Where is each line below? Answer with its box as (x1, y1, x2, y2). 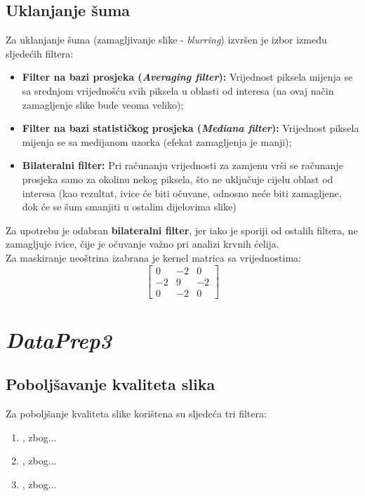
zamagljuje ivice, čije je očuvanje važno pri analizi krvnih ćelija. (6, 236, 279, 251)
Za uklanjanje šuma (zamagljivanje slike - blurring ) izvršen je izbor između (6, 32, 327, 47)
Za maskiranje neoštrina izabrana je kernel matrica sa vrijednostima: (6, 250, 301, 264)
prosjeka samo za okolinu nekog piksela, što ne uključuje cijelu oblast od (22, 171, 333, 186)
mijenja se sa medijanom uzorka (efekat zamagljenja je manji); (22, 134, 292, 149)
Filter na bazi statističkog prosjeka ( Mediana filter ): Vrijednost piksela (22, 121, 359, 135)
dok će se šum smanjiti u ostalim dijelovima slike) (22, 199, 237, 214)
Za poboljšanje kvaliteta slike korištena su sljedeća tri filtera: (6, 406, 267, 421)
